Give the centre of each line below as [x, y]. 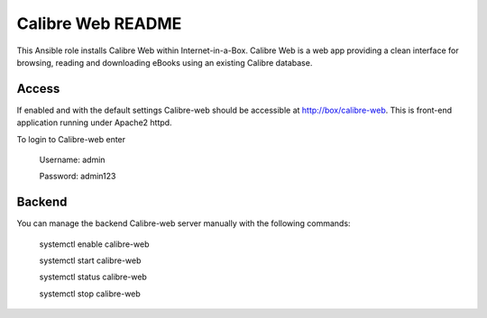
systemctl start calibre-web [90, 260]
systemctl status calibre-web [93, 277]
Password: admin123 [78, 177]
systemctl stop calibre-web [90, 294]
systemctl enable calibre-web [94, 244]
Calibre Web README [99, 23]
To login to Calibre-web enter [71, 139]
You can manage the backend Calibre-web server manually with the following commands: [184, 223]
